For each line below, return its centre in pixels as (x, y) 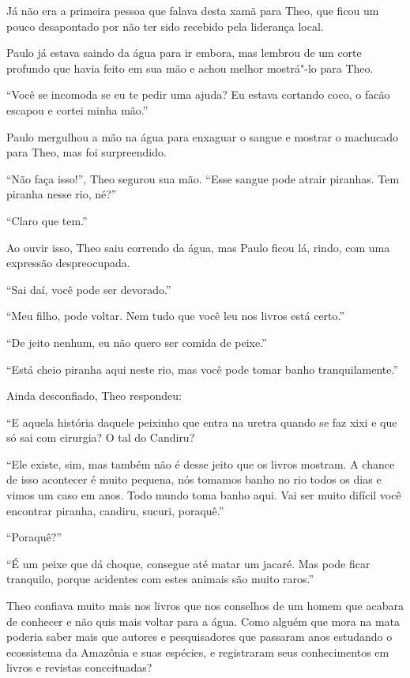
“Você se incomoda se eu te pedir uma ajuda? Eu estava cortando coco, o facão (198, 94)
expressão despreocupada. (68, 263)
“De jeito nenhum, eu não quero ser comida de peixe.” (137, 342)
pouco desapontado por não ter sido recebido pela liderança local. (165, 26)
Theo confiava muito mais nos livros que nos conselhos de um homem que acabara (205, 606)
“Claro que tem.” (47, 220)
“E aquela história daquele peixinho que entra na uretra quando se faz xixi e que (202, 422)
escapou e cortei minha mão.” (77, 109)
